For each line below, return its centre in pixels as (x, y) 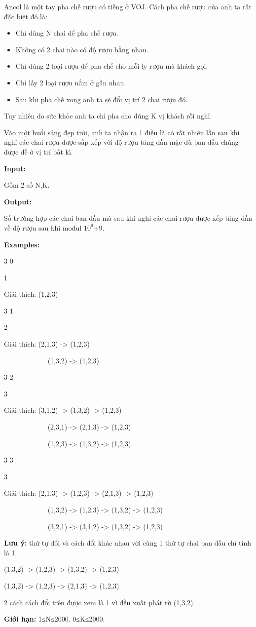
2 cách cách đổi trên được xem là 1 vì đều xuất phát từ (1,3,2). (100, 602)
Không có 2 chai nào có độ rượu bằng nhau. (82, 49)
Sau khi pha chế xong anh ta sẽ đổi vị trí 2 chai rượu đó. (102, 99)
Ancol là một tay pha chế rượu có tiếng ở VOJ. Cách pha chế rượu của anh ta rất (128, 6)
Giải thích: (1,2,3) (31, 294)
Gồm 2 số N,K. (27, 185)
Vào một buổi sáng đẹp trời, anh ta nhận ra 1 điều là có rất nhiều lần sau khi (122, 132)
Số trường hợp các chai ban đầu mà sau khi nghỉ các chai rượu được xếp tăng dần (128, 218)
